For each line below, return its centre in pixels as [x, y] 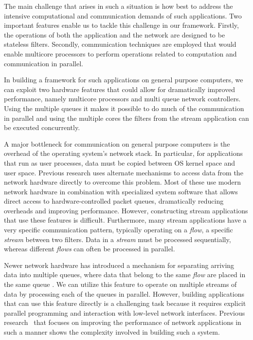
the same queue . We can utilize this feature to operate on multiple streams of [120, 284]
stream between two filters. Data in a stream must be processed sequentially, [117, 239]
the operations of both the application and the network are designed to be [115, 34]
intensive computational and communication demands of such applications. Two [123, 15]
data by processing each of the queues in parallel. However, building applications [124, 293]
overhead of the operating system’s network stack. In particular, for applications [124, 153]
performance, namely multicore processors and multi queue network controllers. [122, 99]
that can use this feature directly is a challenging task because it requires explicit [125, 303]
